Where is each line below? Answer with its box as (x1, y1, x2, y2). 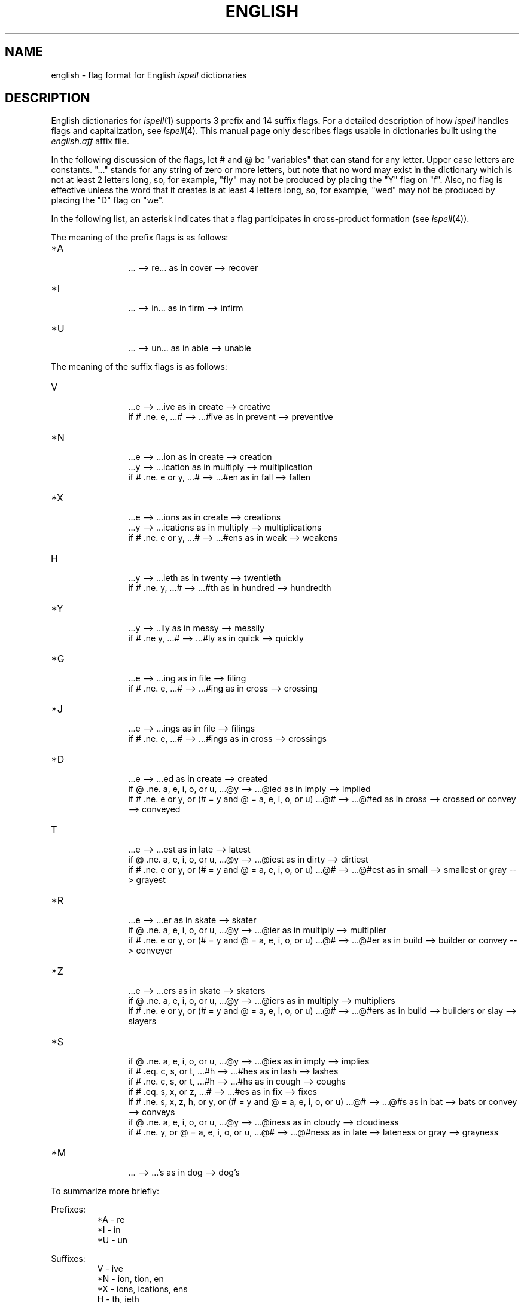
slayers (128, 1016, 157, 1027)
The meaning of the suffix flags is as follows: (51, 361, 227, 372)
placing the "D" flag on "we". (51, 195, 164, 206)
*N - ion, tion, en (97, 1274, 164, 1284)
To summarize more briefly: (51, 1186, 160, 1197)
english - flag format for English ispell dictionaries (51, 69, 247, 80)
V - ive (97, 1264, 123, 1274)
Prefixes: (51, 1204, 86, 1215)
